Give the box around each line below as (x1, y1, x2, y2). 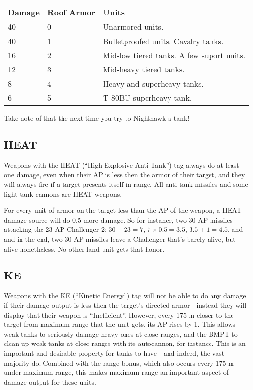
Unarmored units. (103, 21, 164, 32)
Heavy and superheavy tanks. (103, 78, 204, 89)
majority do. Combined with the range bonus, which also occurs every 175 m (4, 357, 234, 367)
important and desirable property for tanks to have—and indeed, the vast (4, 347, 225, 358)
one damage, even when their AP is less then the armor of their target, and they (4, 169, 245, 180)
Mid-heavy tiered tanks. (103, 64, 185, 75)
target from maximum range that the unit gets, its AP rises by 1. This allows (4, 319, 236, 329)
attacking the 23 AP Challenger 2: (4, 224, 106, 234)
